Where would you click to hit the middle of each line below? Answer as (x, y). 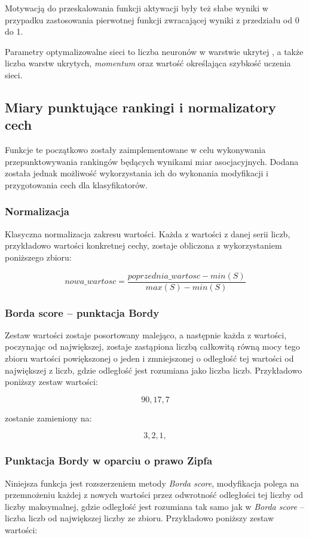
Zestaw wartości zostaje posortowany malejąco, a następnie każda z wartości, (146, 334)
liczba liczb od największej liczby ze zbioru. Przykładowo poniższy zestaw (140, 518)
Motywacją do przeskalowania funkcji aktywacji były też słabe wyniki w (137, 8)
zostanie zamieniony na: (48, 418)
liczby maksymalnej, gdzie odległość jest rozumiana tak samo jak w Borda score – (154, 506)
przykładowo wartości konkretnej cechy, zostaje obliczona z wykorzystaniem (143, 245)
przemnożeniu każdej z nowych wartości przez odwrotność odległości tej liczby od (154, 495)
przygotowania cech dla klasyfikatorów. (76, 184)
